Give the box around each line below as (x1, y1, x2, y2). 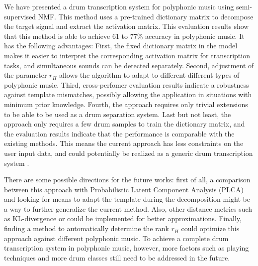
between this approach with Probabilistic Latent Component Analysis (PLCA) (4, 184, 244, 194)
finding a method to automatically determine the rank (4, 223, 169, 234)
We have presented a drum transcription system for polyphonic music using (4, 1, 234, 11)
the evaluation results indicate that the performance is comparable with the (4, 128, 235, 138)
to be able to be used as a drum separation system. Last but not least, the (4, 109, 231, 119)
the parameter (4, 70, 47, 80)
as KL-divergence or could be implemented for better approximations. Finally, (4, 213, 242, 224)
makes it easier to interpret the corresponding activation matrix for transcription (4, 50, 250, 60)
